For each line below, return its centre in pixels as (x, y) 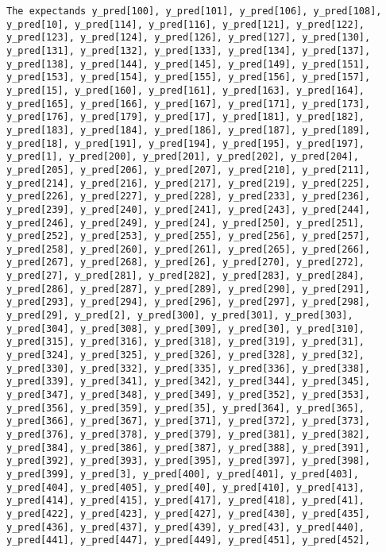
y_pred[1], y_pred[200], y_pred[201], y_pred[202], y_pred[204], (183, 157)
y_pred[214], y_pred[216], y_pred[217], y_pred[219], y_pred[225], (189, 183)
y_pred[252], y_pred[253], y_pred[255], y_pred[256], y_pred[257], (189, 236)
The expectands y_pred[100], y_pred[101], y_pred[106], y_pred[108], (194, 11)
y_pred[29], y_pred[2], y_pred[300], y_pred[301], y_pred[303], (180, 316)
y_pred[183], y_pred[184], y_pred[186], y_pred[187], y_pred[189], (189, 130)
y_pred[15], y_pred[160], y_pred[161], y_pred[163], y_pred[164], (186, 90)
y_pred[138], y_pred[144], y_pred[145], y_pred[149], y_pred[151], (189, 64)
